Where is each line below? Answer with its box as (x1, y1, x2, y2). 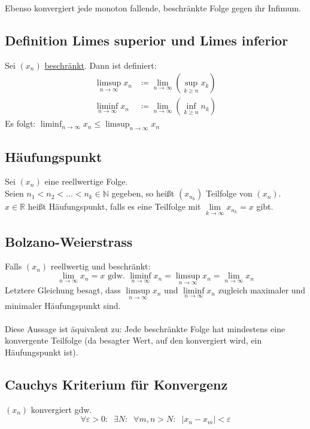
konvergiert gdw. (31, 403, 92, 415)
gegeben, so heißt (111, 187, 175, 200)
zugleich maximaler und (218, 284, 306, 296)
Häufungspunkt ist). (5, 345, 78, 358)
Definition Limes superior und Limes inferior (5, 30, 288, 49)
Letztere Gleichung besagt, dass (5, 284, 121, 296)
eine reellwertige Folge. (44, 175, 128, 188)
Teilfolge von (205, 187, 253, 200)
